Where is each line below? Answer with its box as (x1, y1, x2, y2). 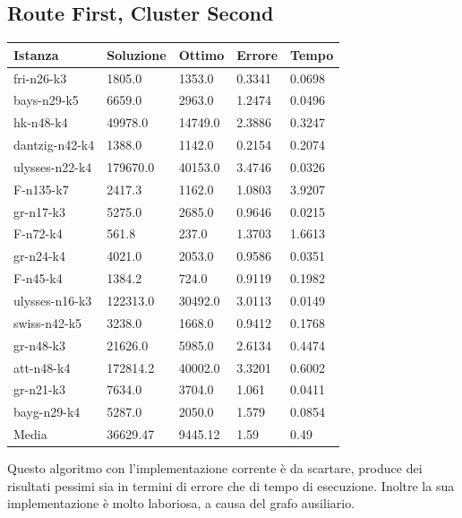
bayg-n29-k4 (13, 402, 81, 421)
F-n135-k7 (13, 179, 69, 198)
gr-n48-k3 (13, 335, 65, 354)
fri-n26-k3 (13, 68, 67, 87)
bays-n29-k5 (13, 91, 79, 109)
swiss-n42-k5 (13, 313, 82, 332)
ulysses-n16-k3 (13, 290, 92, 309)
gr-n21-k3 (13, 380, 65, 399)
